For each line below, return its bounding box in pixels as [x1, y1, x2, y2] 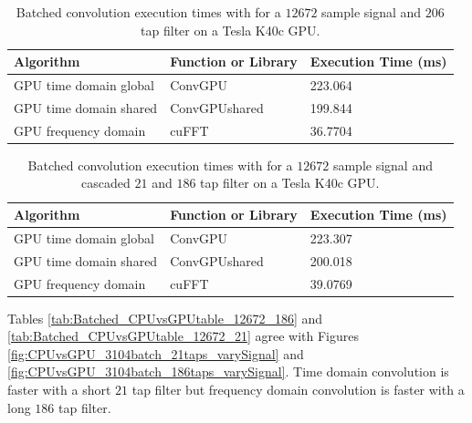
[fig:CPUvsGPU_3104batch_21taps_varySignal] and [7, 344, 304, 363]
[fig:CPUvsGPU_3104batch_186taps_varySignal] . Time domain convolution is [7, 362, 449, 381]
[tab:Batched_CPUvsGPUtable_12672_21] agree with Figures [7, 326, 359, 346]
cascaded [81, 173, 131, 192]
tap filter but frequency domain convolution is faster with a [131, 380, 465, 398]
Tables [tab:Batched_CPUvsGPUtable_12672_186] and [7, 308, 323, 327]
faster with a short [7, 380, 111, 398]
